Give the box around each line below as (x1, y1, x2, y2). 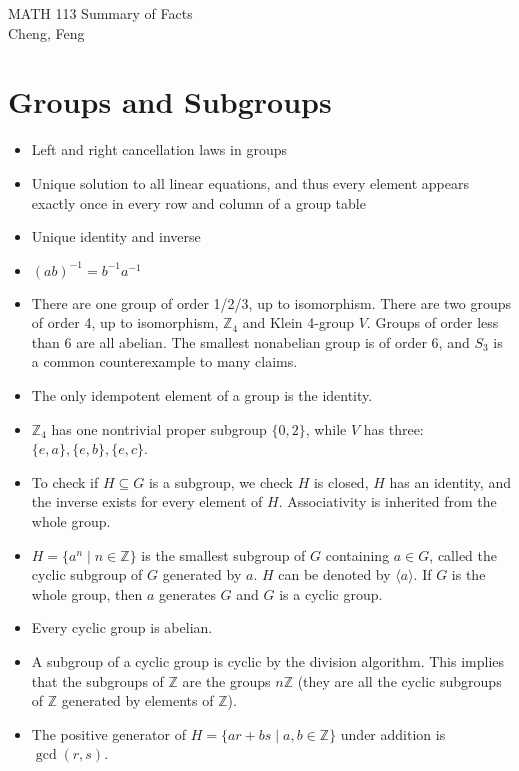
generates (159, 583, 216, 604)
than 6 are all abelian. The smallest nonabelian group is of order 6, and (31, 331, 470, 352)
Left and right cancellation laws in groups (31, 139, 287, 160)
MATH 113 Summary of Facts (8, 3, 193, 23)
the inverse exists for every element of (31, 491, 263, 512)
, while (305, 418, 347, 439)
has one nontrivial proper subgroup (51, 418, 267, 439)
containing (325, 544, 390, 565)
